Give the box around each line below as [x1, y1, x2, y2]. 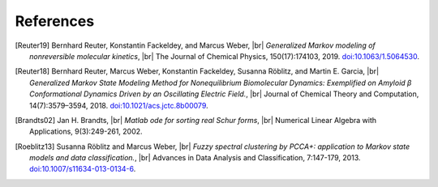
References [15, 12, 95, 30]
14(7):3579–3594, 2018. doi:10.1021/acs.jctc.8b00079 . [29, 100, 208, 110]
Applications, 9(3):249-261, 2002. [29, 126, 143, 137]
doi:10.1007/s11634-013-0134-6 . [29, 164, 136, 174]
